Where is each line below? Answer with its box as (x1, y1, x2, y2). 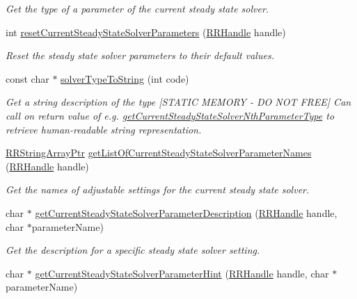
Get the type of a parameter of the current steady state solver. (6, 1, 269, 15)
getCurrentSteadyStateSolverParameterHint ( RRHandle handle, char (35, 266, 329, 280)
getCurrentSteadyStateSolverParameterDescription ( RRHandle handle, (35, 205, 338, 220)
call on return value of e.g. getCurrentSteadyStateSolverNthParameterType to (6, 108, 335, 122)
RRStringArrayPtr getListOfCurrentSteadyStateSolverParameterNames (6, 145, 312, 160)
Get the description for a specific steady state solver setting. (6, 243, 260, 257)
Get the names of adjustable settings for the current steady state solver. (6, 182, 310, 197)
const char (6, 71, 49, 86)
